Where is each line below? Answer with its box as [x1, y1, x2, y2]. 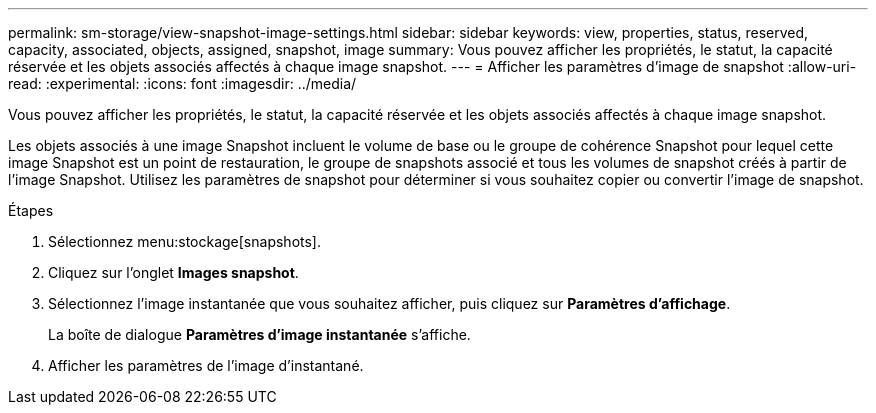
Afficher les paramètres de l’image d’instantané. [48, 357, 364, 374]
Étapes [8, 202, 54, 219]
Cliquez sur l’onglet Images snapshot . [48, 264, 299, 281]
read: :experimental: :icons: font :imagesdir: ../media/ [8, 75, 357, 92]
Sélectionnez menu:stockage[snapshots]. [48, 233, 321, 250]
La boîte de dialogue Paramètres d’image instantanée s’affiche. [48, 326, 471, 343]
